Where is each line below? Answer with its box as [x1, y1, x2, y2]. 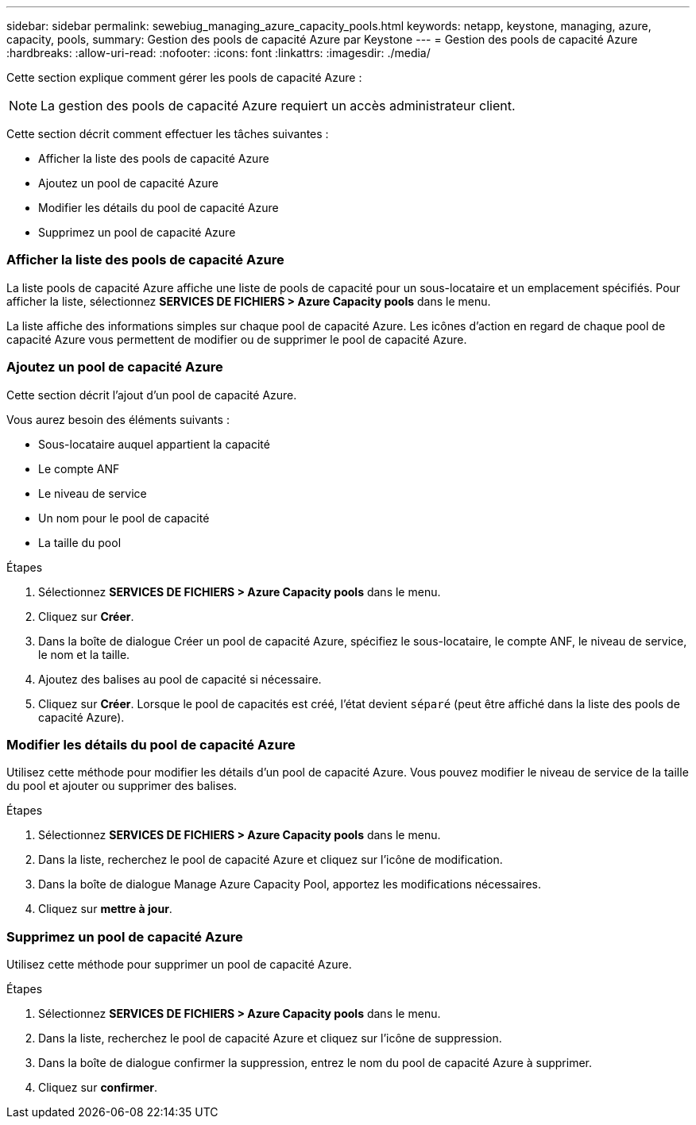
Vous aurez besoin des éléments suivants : [6, 412, 230, 426]
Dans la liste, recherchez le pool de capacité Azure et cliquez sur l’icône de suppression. [38, 1031, 502, 1045]
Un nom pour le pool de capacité [38, 510, 210, 525]
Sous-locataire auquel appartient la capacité [38, 437, 270, 451]
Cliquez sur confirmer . [38, 1081, 158, 1094]
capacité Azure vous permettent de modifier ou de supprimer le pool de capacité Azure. [6, 332, 467, 346]
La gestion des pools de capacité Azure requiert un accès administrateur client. [41, 98, 516, 114]
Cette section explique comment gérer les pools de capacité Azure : [6, 71, 362, 84]
